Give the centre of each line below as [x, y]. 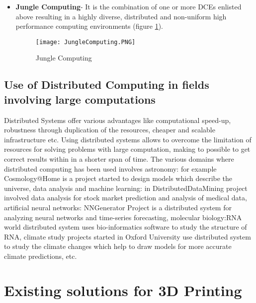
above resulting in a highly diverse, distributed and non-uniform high [121, 16]
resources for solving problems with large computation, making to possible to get [127, 149]
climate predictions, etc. [41, 256]
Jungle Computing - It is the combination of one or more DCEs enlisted [128, 6]
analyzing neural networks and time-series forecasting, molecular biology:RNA [123, 217]
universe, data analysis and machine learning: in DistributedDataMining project [126, 188]
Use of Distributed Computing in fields [107, 85]
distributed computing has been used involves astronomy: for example [110, 168]
